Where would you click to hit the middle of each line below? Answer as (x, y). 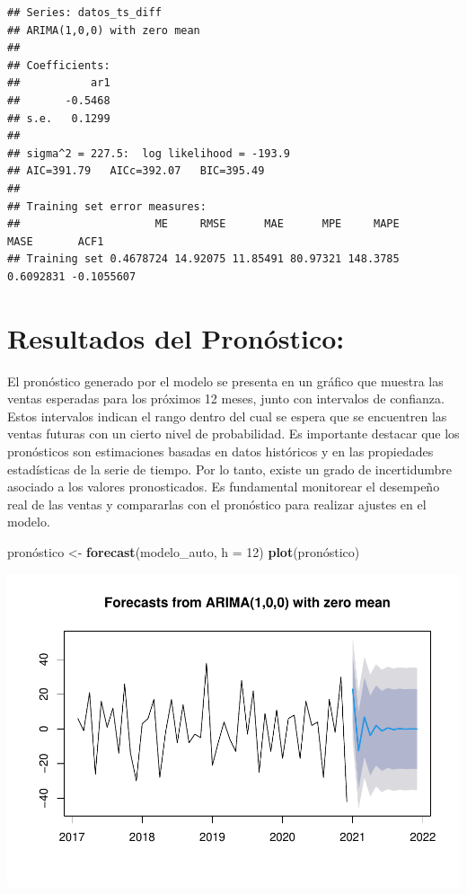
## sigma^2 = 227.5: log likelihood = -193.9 (149, 153)
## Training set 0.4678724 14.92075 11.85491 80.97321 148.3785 (203, 259)
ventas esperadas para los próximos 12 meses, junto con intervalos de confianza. (226, 398)
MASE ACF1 (56, 241)
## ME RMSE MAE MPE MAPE (203, 224)
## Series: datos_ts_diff (84, 13)
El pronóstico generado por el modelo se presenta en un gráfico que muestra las (225, 381)
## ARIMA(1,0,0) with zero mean (104, 30)
